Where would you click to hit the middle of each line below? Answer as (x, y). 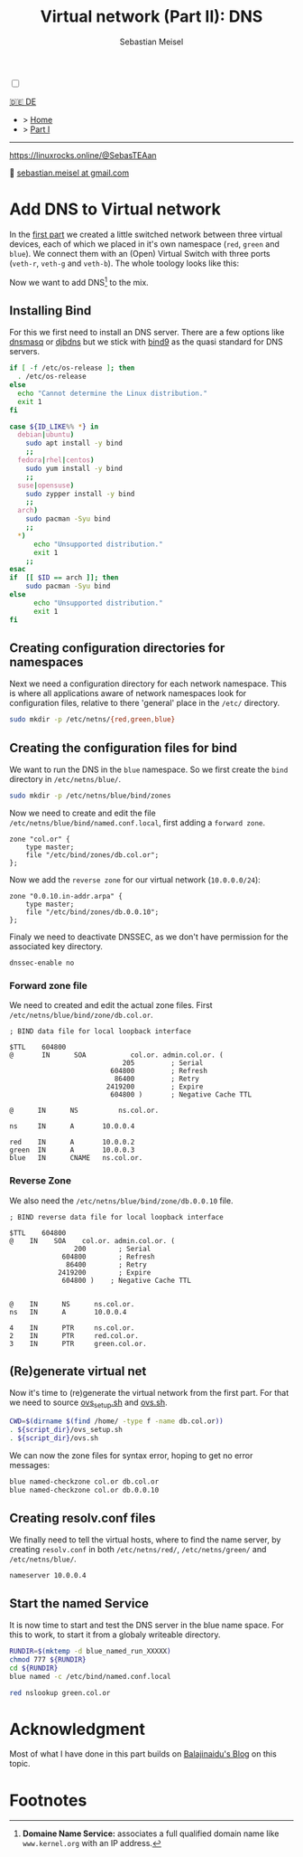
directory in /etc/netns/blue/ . (65, 779)
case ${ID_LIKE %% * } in (54, 427)
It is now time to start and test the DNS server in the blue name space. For (147, 1626)
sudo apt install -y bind (74, 443)
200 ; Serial (112, 1249)
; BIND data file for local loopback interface (101, 1032)
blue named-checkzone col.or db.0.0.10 (84, 1490)
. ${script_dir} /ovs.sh (54, 1438)
